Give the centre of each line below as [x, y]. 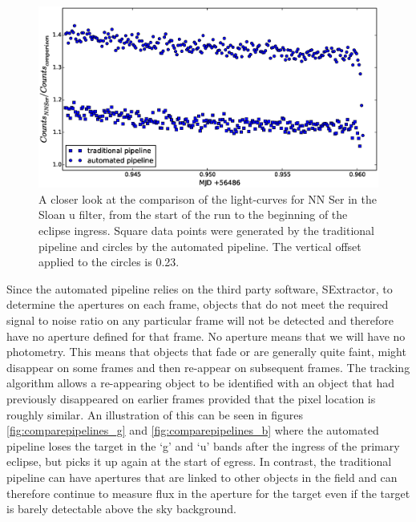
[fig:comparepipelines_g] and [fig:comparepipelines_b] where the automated [193, 430]
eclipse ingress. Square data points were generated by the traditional [206, 231]
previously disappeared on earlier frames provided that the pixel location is [191, 399]
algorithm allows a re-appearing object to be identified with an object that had [201, 383]
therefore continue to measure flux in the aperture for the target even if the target [208, 493]
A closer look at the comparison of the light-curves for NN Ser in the [208, 198]
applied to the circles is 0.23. [109, 262]
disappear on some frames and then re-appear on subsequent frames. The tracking [208, 367]
